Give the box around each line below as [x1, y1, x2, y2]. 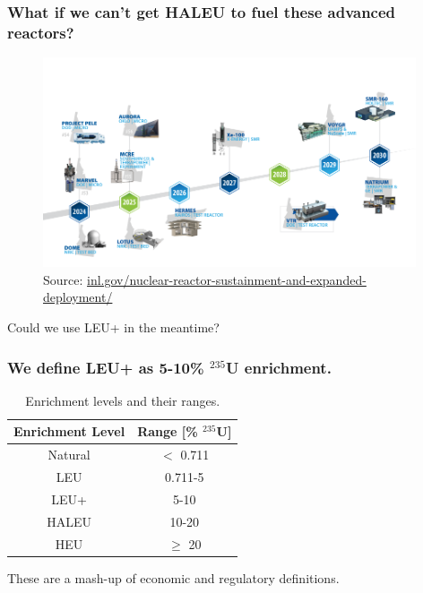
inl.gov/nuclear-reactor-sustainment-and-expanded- [87, 270, 367, 288]
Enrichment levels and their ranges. [25, 391, 220, 409]
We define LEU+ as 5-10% [7, 356, 204, 378]
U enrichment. [226, 356, 332, 378]
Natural [47, 445, 91, 464]
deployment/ [43, 288, 113, 306]
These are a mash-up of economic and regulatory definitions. [7, 568, 340, 587]
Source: [43, 270, 83, 288]
